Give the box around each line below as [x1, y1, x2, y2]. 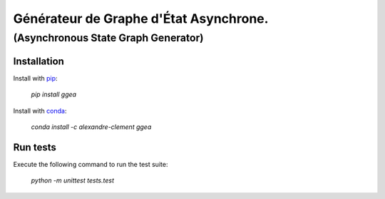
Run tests [13, 141, 56, 153]
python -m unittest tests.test [31, 176, 114, 185]
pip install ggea [31, 90, 77, 99]
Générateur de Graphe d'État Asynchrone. [13, 11, 269, 26]
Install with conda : [13, 106, 67, 115]
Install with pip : [13, 73, 58, 82]
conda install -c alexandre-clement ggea [31, 122, 152, 131]
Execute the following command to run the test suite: [13, 160, 168, 168]
